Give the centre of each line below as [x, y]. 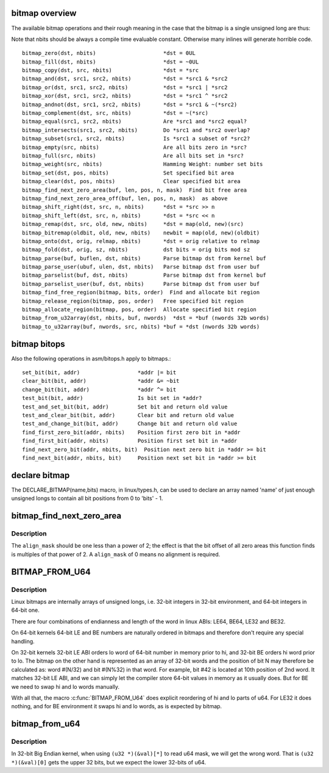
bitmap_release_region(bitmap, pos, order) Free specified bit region [133, 301]
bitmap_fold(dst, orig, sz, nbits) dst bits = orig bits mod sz [136, 250]
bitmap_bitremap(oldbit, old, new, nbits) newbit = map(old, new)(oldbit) [141, 233]
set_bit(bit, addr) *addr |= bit [99, 373]
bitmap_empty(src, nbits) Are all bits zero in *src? [135, 147]
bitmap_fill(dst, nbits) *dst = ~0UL [111, 62]
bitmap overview [44, 13]
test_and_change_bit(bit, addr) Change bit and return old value [130, 424]
